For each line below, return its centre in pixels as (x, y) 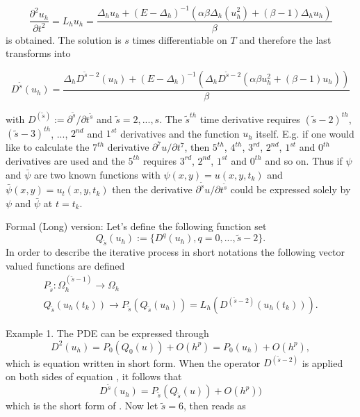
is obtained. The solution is (64, 39)
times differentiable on (180, 39)
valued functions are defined (65, 265)
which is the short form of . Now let (82, 406)
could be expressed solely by (291, 189)
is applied (322, 362)
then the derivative (152, 189)
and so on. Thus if (304, 160)
